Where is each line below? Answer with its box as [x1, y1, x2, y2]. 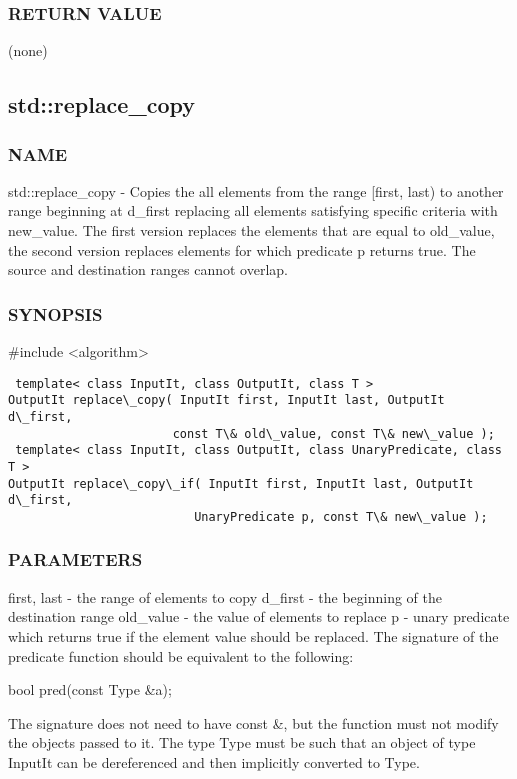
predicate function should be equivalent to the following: [8, 645, 354, 666]
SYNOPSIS [8, 301, 103, 326]
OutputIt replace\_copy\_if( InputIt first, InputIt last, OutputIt [8, 476, 474, 491]
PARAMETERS [8, 547, 143, 572]
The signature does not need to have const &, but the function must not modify [8, 712, 499, 733]
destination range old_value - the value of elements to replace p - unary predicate [8, 606, 510, 627]
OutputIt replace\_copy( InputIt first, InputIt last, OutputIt [8, 393, 445, 408]
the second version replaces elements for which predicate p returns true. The [8, 239, 476, 260]
